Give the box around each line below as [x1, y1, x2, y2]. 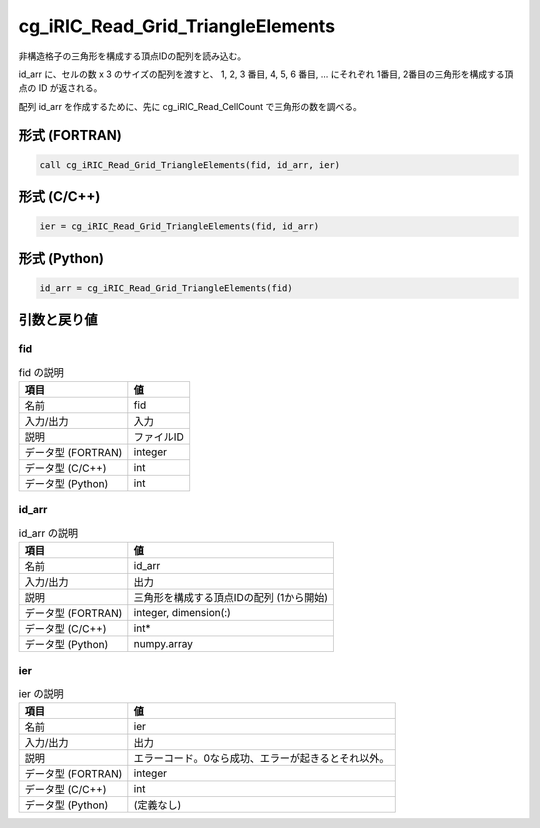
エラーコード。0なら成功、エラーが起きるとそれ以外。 [133, 751, 390, 765]
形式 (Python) [18, 250, 105, 267]
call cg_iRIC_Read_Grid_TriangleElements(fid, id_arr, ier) [39, 159, 341, 170]
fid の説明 [18, 365, 65, 379]
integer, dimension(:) [133, 606, 232, 620]
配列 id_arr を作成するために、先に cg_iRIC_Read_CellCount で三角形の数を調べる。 [18, 100, 362, 112]
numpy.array [133, 637, 194, 651]
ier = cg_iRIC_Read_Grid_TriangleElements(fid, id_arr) [39, 221, 320, 232]
